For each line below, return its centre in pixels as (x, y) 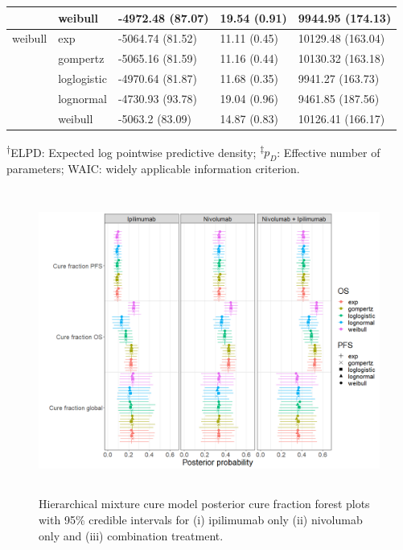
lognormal (82, 98)
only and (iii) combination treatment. (131, 535)
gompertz (81, 58)
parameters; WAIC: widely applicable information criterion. (153, 169)
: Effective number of (329, 152)
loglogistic (82, 79)
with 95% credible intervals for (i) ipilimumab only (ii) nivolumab (201, 519)
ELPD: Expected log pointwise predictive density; (134, 152)
